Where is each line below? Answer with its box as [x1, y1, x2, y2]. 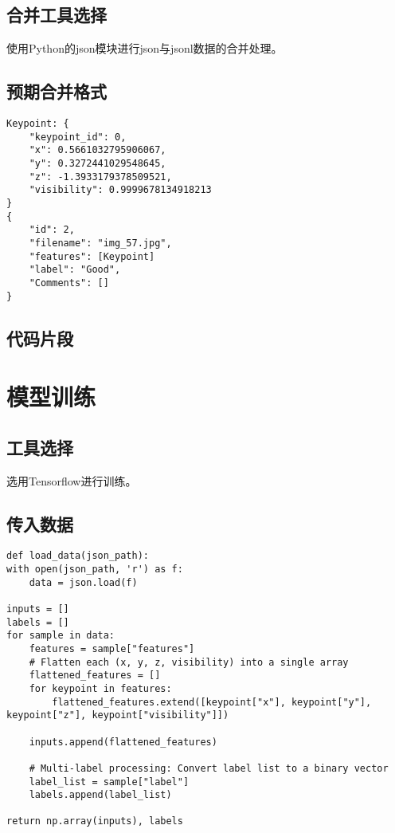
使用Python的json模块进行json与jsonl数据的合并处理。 [6, 40, 283, 57]
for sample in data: [6, 630, 115, 642]
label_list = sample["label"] [29, 776, 190, 788]
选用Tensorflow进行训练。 [6, 472, 137, 489]
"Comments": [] [29, 277, 109, 289]
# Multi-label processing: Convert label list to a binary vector [29, 762, 389, 774]
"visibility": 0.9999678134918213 [29, 184, 212, 196]
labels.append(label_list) [29, 789, 172, 801]
